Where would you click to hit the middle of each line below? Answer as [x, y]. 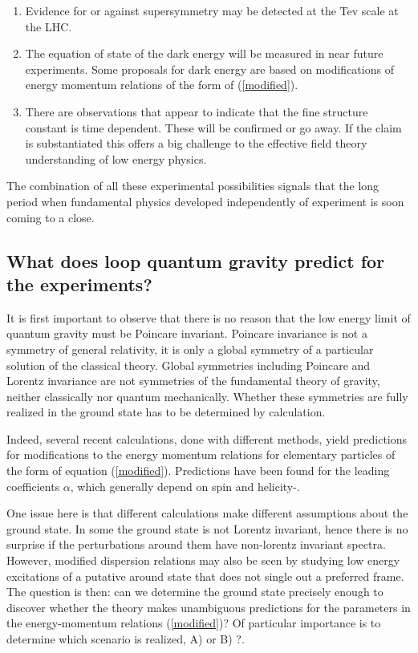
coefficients [33, 486]
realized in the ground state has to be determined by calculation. [166, 412]
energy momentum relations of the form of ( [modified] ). [162, 85]
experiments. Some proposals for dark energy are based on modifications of [209, 69]
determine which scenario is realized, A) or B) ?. [126, 639]
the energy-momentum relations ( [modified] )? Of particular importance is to [194, 623]
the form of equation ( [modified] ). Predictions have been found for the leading [198, 470]
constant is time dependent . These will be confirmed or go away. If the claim [213, 127]
